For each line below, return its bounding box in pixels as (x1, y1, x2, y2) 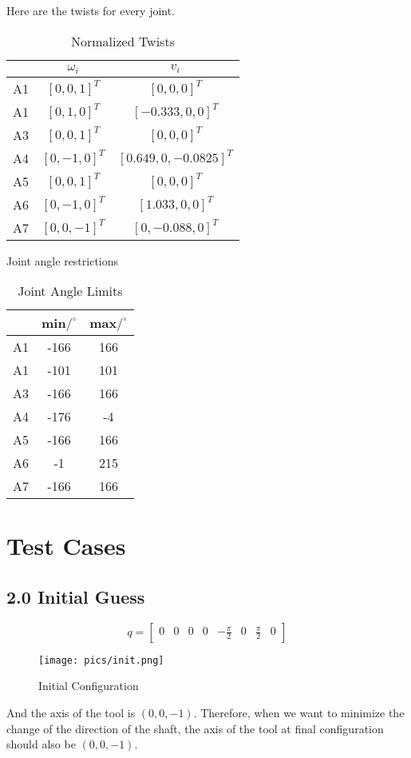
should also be (6, 736, 76, 752)
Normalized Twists (70, 31, 175, 50)
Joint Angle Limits (18, 281, 123, 301)
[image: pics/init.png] (38, 654, 164, 666)
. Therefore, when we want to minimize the (193, 704, 405, 720)
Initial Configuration (38, 677, 139, 694)
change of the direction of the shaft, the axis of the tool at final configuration (6, 720, 384, 736)
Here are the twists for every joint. (6, 2, 176, 18)
